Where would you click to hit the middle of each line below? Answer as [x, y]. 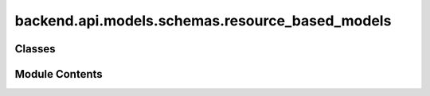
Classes [35, 49]
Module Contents [59, 74]
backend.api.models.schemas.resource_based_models [203, 21]
